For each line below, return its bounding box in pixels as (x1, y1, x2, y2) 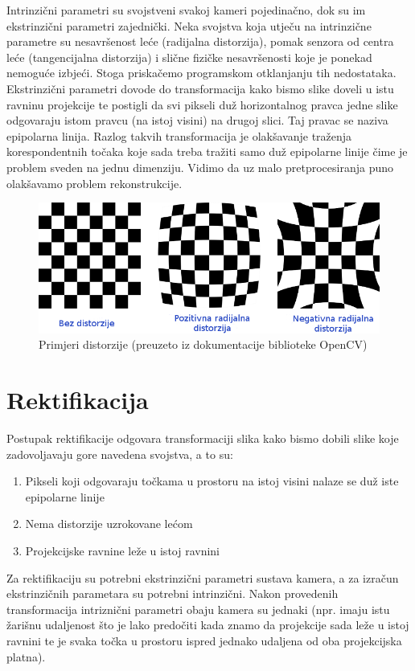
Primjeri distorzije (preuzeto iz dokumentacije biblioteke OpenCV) (39, 336, 368, 353)
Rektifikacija (6, 383, 149, 416)
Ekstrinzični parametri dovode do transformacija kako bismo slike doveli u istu (6, 80, 394, 96)
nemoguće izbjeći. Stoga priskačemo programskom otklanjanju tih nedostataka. (6, 64, 397, 81)
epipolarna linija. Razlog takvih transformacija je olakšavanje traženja (6, 127, 352, 144)
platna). (6, 648, 46, 665)
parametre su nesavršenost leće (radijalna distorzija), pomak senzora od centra (6, 33, 394, 50)
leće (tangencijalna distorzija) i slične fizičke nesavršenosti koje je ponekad (6, 48, 372, 65)
